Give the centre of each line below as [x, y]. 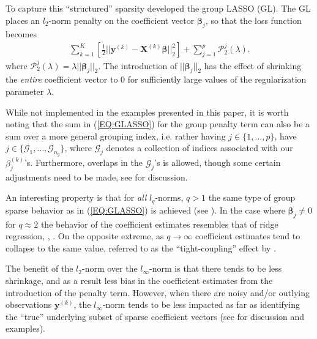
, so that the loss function [253, 20]
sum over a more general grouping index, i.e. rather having [116, 136]
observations [29, 304]
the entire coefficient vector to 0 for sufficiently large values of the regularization [156, 79]
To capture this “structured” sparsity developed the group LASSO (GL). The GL [158, 8]
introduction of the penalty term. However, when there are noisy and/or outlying [158, 292]
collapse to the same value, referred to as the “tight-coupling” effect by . [141, 248]
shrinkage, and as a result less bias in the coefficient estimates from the [139, 280]
